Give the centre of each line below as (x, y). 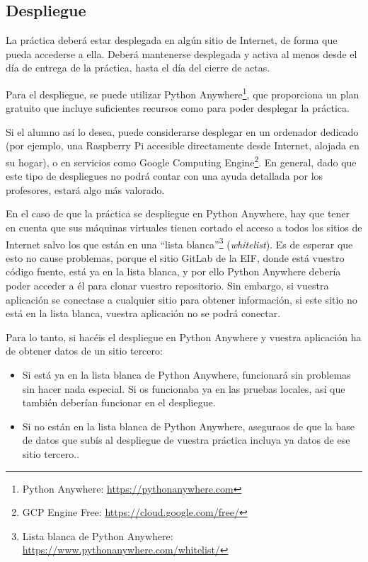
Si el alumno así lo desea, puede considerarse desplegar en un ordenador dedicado (182, 131)
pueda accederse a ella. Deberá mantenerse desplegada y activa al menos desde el (182, 53)
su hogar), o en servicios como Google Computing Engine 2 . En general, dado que (181, 161)
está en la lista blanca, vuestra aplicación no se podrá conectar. (143, 313)
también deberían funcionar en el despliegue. (119, 402)
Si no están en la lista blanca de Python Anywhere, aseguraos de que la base (189, 426)
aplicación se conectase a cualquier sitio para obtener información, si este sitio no (182, 299)
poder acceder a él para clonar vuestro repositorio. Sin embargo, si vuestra (167, 286)
